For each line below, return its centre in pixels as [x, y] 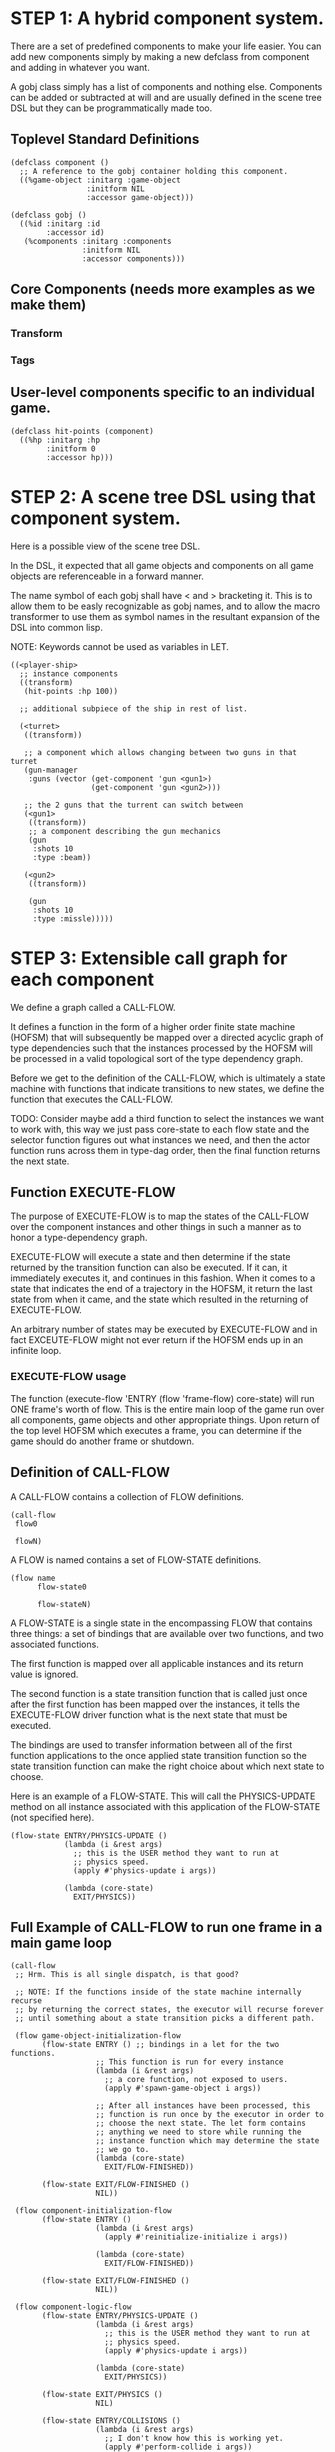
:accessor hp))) [80, 457]
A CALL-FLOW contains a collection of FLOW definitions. [127, 1496]
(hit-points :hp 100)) [70, 691]
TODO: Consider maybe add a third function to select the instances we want [167, 1118]
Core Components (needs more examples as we [163, 289]
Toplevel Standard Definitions [105, 139]
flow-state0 [61, 1587]
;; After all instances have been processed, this [203, 2106]
